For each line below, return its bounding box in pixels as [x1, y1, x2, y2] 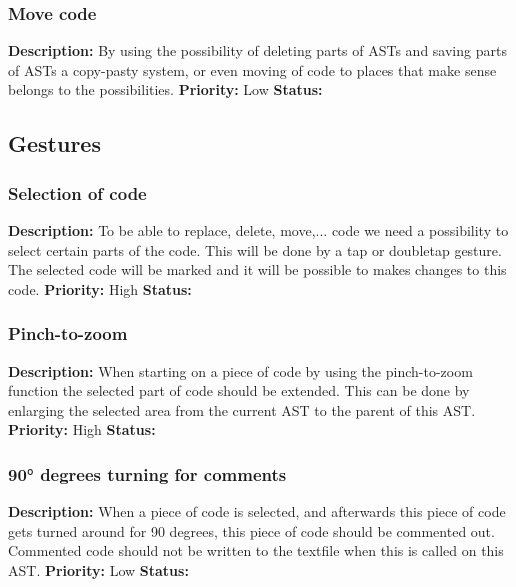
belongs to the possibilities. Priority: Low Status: [8, 79, 323, 100]
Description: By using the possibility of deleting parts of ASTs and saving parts [8, 40, 507, 61]
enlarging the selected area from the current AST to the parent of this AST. [8, 399, 476, 420]
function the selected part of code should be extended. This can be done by [8, 380, 470, 401]
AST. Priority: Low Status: [8, 559, 189, 580]
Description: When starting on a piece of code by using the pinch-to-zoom [8, 360, 473, 381]
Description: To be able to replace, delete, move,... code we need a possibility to [8, 220, 509, 240]
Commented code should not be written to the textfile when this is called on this [8, 540, 504, 561]
